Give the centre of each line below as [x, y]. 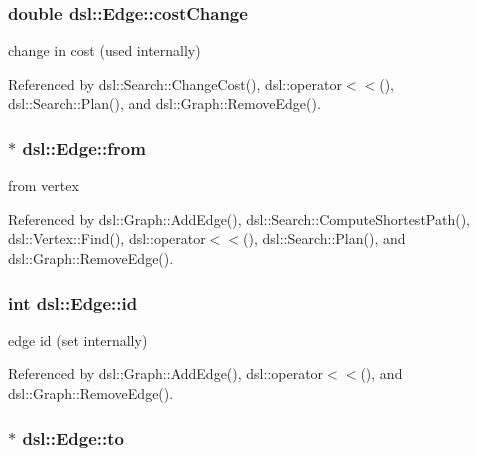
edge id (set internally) [78, 339]
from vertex [43, 185]
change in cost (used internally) [104, 50]
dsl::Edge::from [84, 147]
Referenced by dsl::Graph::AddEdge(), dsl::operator [166, 373]
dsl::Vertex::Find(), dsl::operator [107, 238]
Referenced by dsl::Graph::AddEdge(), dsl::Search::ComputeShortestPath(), [239, 218]
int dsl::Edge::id [73, 302]
